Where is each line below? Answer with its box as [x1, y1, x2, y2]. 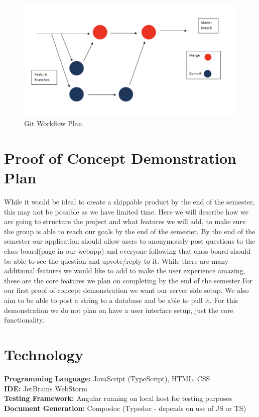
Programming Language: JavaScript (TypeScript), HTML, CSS [4, 373, 210, 383]
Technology [4, 344, 83, 364]
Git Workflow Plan [24, 118, 82, 129]
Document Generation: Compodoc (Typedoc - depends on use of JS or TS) [4, 402, 246, 413]
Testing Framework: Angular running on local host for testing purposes [4, 393, 232, 403]
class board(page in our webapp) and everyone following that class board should [4, 246, 250, 256]
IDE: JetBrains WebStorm [4, 383, 87, 393]
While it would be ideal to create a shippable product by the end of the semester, [4, 196, 255, 207]
